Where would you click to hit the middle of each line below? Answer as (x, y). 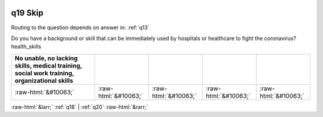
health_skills (26, 47)
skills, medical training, (48, 66)
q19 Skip (27, 13)
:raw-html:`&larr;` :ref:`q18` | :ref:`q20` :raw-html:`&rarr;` (80, 107)
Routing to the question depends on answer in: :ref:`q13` (80, 27)
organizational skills (44, 81)
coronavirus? (280, 38)
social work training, (44, 73)
